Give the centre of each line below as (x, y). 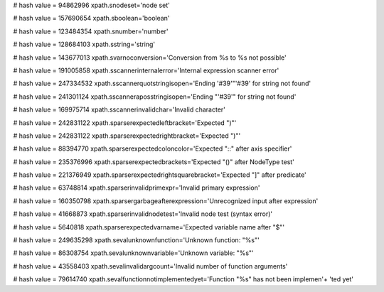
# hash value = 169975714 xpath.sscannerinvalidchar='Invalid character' (119, 109)
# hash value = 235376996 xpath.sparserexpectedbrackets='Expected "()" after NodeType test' (154, 162)
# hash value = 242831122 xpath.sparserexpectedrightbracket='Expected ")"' (127, 136)
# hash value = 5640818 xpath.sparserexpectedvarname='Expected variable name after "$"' (149, 227)
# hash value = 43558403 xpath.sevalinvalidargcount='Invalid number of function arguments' (150, 266)
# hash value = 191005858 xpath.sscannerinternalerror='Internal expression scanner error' (146, 70)
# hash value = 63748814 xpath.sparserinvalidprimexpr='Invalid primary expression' (137, 188)
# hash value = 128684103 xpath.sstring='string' (84, 44)
